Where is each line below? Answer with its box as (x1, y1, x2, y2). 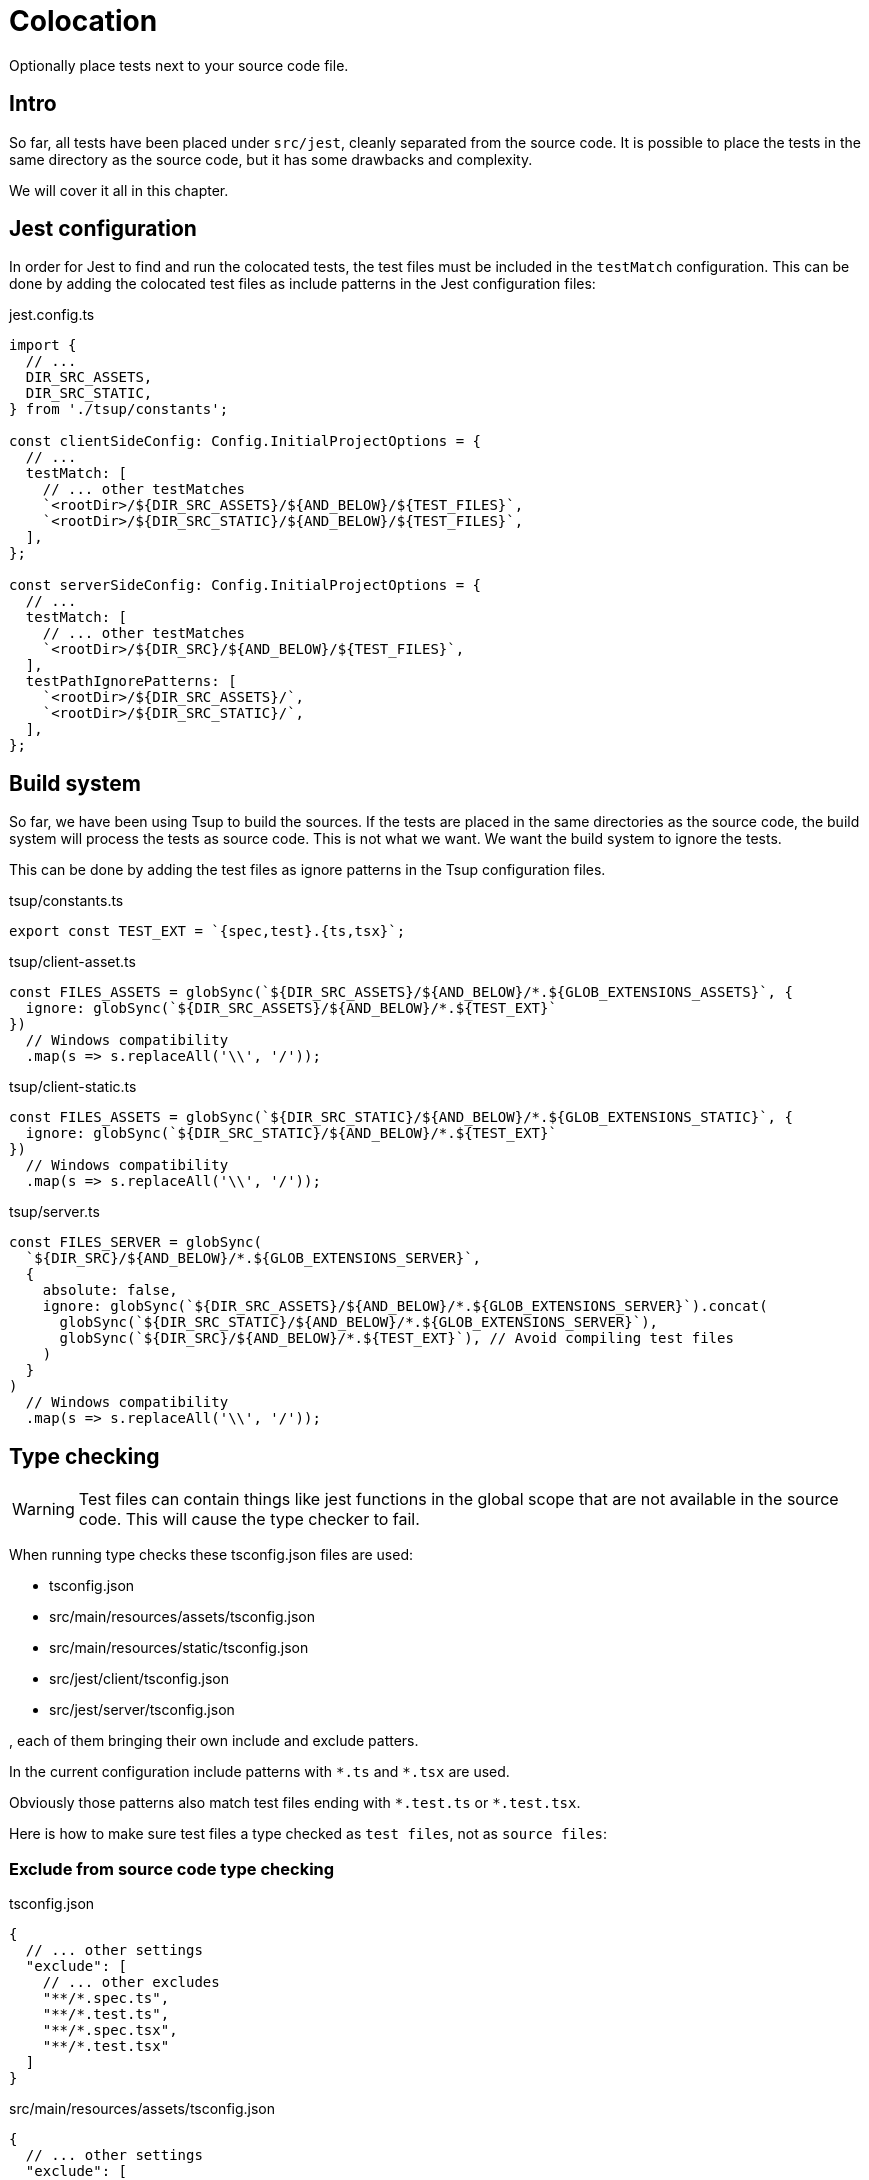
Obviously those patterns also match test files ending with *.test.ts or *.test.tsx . (9, 1794, 581, 1812)
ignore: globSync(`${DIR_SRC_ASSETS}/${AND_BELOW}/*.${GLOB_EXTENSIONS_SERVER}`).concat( (42, 1298, 768, 1315)
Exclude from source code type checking (9, 1858, 335, 1879)
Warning (12, 1499, 75, 1520)
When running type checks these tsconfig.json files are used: (9, 1546, 414, 1564)
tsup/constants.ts (9, 892, 124, 910)
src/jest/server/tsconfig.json (49, 1701, 235, 1719)
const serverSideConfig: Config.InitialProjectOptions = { (9, 577, 482, 594)
